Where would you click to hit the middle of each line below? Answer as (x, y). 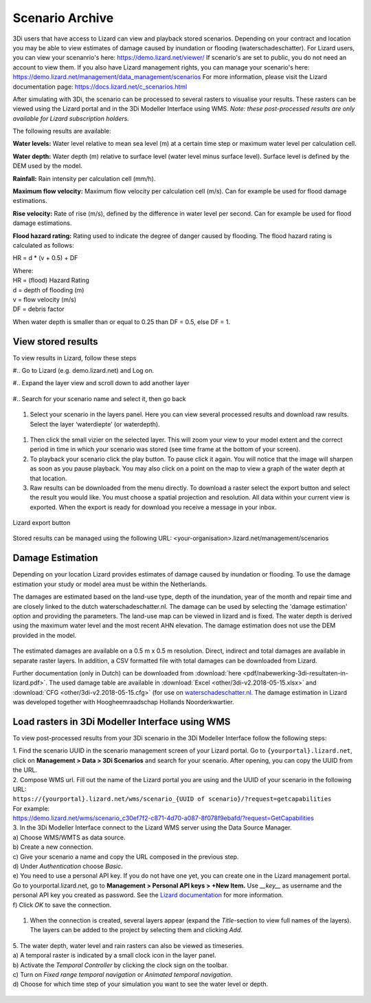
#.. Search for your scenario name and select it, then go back (100, 398)
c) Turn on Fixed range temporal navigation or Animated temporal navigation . (123, 974)
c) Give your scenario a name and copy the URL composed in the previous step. (126, 856)
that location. (48, 478)
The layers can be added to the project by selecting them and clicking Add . (136, 930)
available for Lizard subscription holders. (71, 118)
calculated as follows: (44, 245)
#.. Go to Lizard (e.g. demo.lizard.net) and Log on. (83, 370)
